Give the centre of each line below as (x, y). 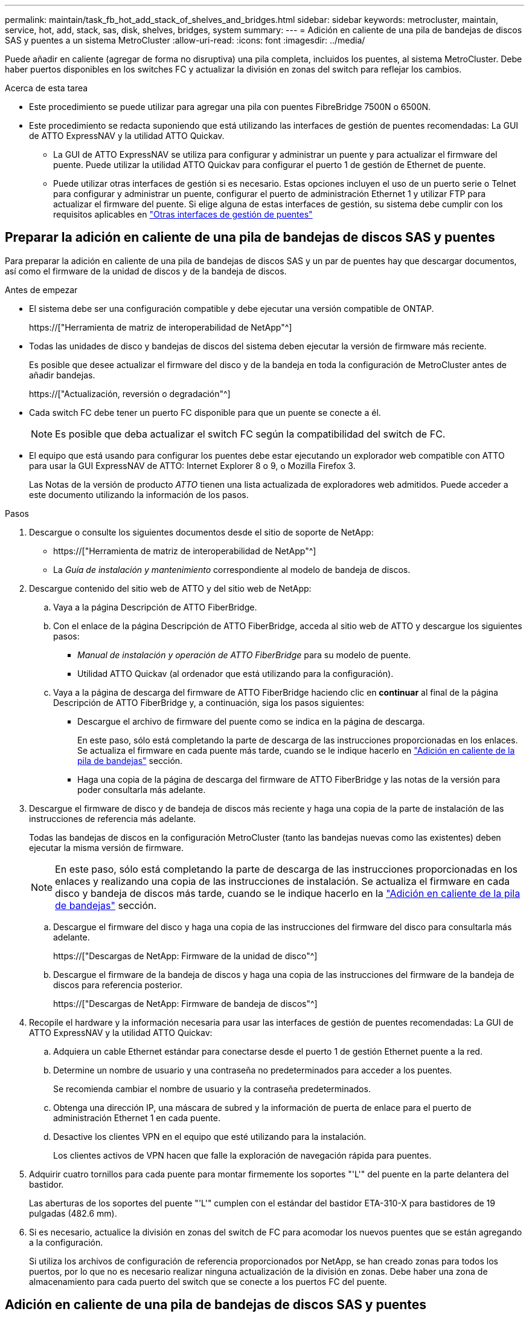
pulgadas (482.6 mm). (73, 1213)
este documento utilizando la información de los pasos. (139, 494)
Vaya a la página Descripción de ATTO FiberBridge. (155, 607)
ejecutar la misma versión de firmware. (106, 847)
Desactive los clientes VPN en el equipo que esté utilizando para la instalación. (210, 1136)
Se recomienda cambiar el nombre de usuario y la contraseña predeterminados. (212, 1089)
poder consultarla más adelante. (142, 789)
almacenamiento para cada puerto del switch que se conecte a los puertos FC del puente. (208, 1281)
